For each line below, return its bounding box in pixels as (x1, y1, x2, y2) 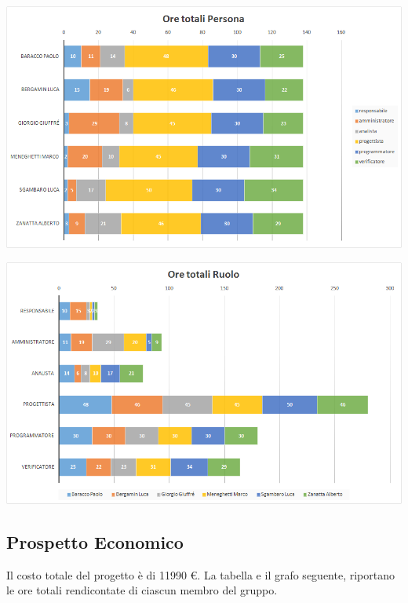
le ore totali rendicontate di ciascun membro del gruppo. (6, 582, 278, 598)
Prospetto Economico (6, 529, 184, 554)
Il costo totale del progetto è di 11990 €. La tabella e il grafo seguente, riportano (6, 566, 395, 583)
